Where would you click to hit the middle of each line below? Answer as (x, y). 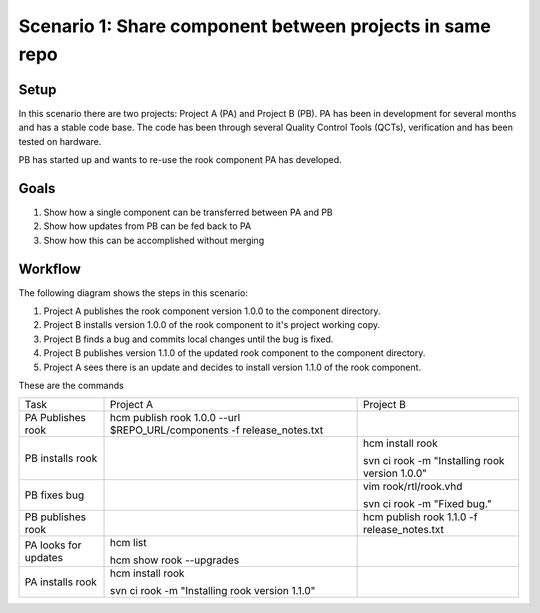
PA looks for (53, 545)
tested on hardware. (60, 141)
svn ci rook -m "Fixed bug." (427, 504)
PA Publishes (55, 418)
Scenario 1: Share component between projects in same (255, 26)
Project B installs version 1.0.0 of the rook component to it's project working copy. (211, 325)
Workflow (50, 268)
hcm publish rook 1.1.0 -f (420, 517)
